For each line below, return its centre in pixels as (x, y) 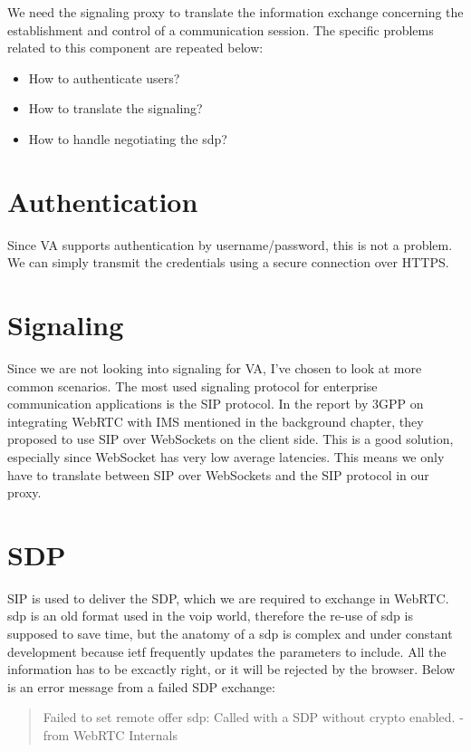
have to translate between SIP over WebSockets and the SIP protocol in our (218, 474)
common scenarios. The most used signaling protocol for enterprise (192, 386)
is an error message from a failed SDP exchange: (141, 686)
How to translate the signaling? (115, 108)
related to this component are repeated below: (135, 48)
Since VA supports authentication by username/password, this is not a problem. (230, 244)
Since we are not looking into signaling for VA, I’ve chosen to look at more (215, 368)
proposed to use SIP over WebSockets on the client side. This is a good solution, (231, 439)
